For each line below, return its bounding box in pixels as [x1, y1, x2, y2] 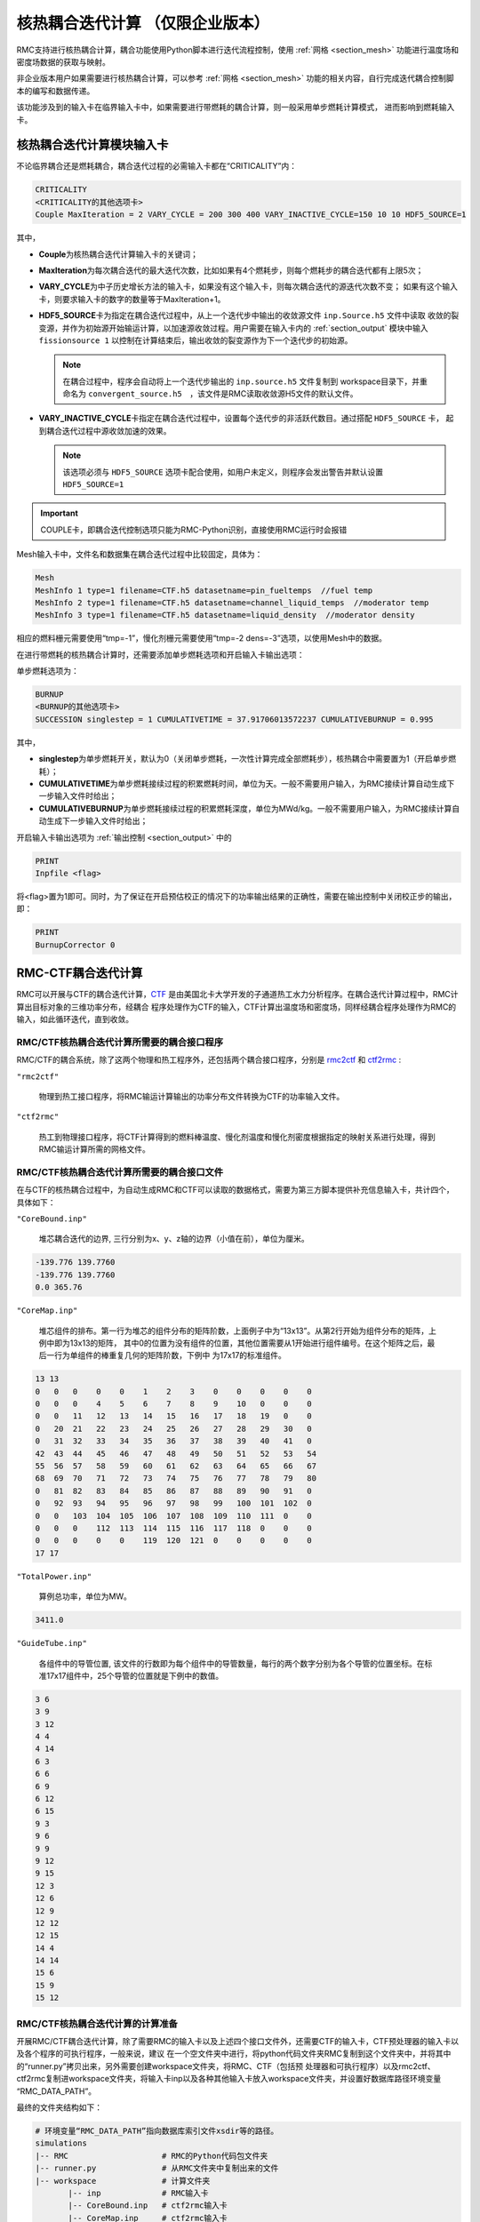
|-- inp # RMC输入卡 [68, 2187, 209, 2198]
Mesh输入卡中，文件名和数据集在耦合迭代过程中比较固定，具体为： [16, 549, 263, 560]
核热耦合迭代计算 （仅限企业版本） [16, 13, 270, 33]
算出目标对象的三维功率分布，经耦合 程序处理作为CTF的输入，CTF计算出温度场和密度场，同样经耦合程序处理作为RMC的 [16, 1001, 457, 1012]
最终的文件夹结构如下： [16, 2102, 102, 2113]
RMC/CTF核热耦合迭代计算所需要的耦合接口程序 [16, 1035, 224, 1048]
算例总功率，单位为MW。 [38, 1591, 132, 1602]
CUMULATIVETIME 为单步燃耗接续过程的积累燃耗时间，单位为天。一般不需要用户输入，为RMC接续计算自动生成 [38, 779, 447, 789]
